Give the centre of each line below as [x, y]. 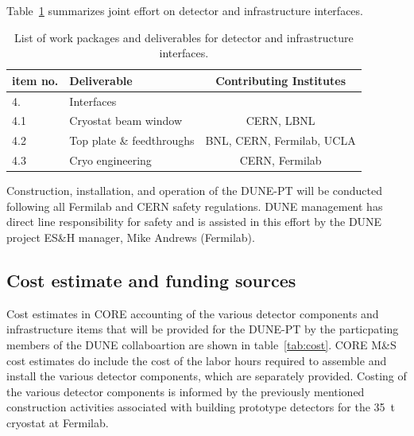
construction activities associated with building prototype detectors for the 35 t [201, 407]
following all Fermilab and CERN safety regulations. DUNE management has [195, 206]
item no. [35, 80]
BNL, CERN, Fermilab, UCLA [281, 140]
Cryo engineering [110, 160]
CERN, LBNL [281, 121]
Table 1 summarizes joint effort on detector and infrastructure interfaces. [185, 10]
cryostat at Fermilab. [58, 422]
